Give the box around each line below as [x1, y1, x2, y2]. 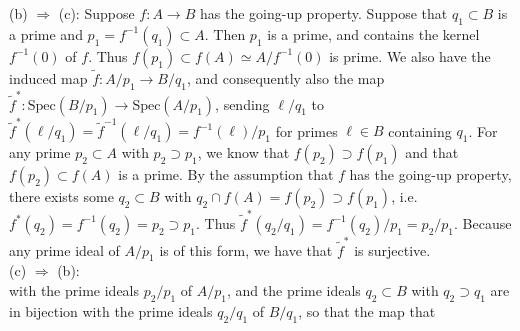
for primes [275, 120, 338, 141]
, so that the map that [298, 300, 436, 321]
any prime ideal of [9, 239, 120, 260]
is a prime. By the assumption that [118, 164, 334, 185]
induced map [9, 68, 88, 89]
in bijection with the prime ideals [9, 300, 213, 321]
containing [388, 120, 452, 141]
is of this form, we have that [159, 239, 333, 260]
